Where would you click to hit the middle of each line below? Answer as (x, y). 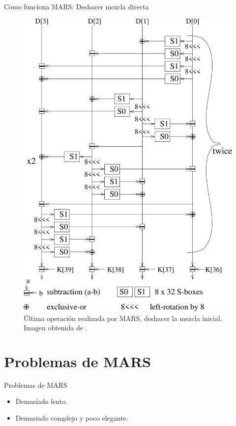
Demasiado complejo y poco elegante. (72, 418)
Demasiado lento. (42, 401)
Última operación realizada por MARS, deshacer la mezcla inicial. (123, 318)
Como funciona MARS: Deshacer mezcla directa (76, 6)
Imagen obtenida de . (56, 328)
